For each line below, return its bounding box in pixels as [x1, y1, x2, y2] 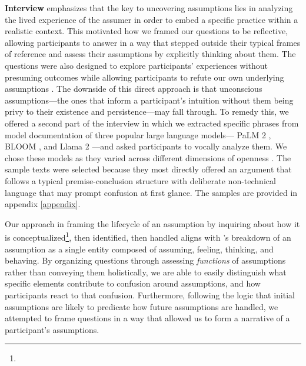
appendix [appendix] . [5, 198, 81, 210]
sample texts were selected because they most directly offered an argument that [5, 163, 292, 175]
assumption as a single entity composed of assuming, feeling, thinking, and [5, 242, 274, 255]
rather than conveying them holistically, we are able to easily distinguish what [5, 265, 287, 278]
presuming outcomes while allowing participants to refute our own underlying [5, 71, 284, 83]
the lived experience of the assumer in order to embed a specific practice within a [5, 13, 298, 25]
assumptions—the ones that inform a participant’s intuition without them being [5, 94, 294, 106]
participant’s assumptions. [5, 323, 99, 335]
